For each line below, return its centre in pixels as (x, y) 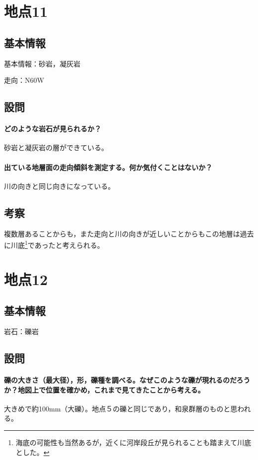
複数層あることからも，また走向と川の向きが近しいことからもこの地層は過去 (129, 233)
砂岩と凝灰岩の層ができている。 (56, 147)
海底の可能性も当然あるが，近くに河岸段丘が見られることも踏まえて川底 (133, 442)
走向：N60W (24, 80)
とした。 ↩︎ (32, 452)
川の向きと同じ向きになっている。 (60, 186)
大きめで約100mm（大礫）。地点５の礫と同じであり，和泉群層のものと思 (121, 408)
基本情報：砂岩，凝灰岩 (42, 63)
